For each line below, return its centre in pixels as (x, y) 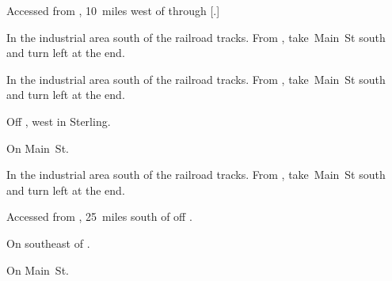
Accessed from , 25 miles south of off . (99, 216)
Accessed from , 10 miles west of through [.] (113, 10)
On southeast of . (48, 243)
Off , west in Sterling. (59, 121)
